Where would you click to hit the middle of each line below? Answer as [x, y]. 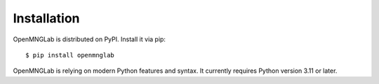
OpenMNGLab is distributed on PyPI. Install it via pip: [89, 39]
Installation [46, 18]
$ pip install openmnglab [70, 55]
